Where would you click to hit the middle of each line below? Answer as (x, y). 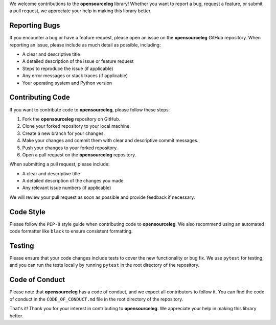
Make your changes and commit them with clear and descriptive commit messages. (110, 141)
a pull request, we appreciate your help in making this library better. (80, 11)
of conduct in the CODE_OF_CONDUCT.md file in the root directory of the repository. (96, 299)
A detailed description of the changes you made (73, 181)
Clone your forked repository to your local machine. (77, 126)
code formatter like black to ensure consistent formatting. (71, 231)
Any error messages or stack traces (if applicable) (75, 76)
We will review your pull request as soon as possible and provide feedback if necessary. (102, 197)
